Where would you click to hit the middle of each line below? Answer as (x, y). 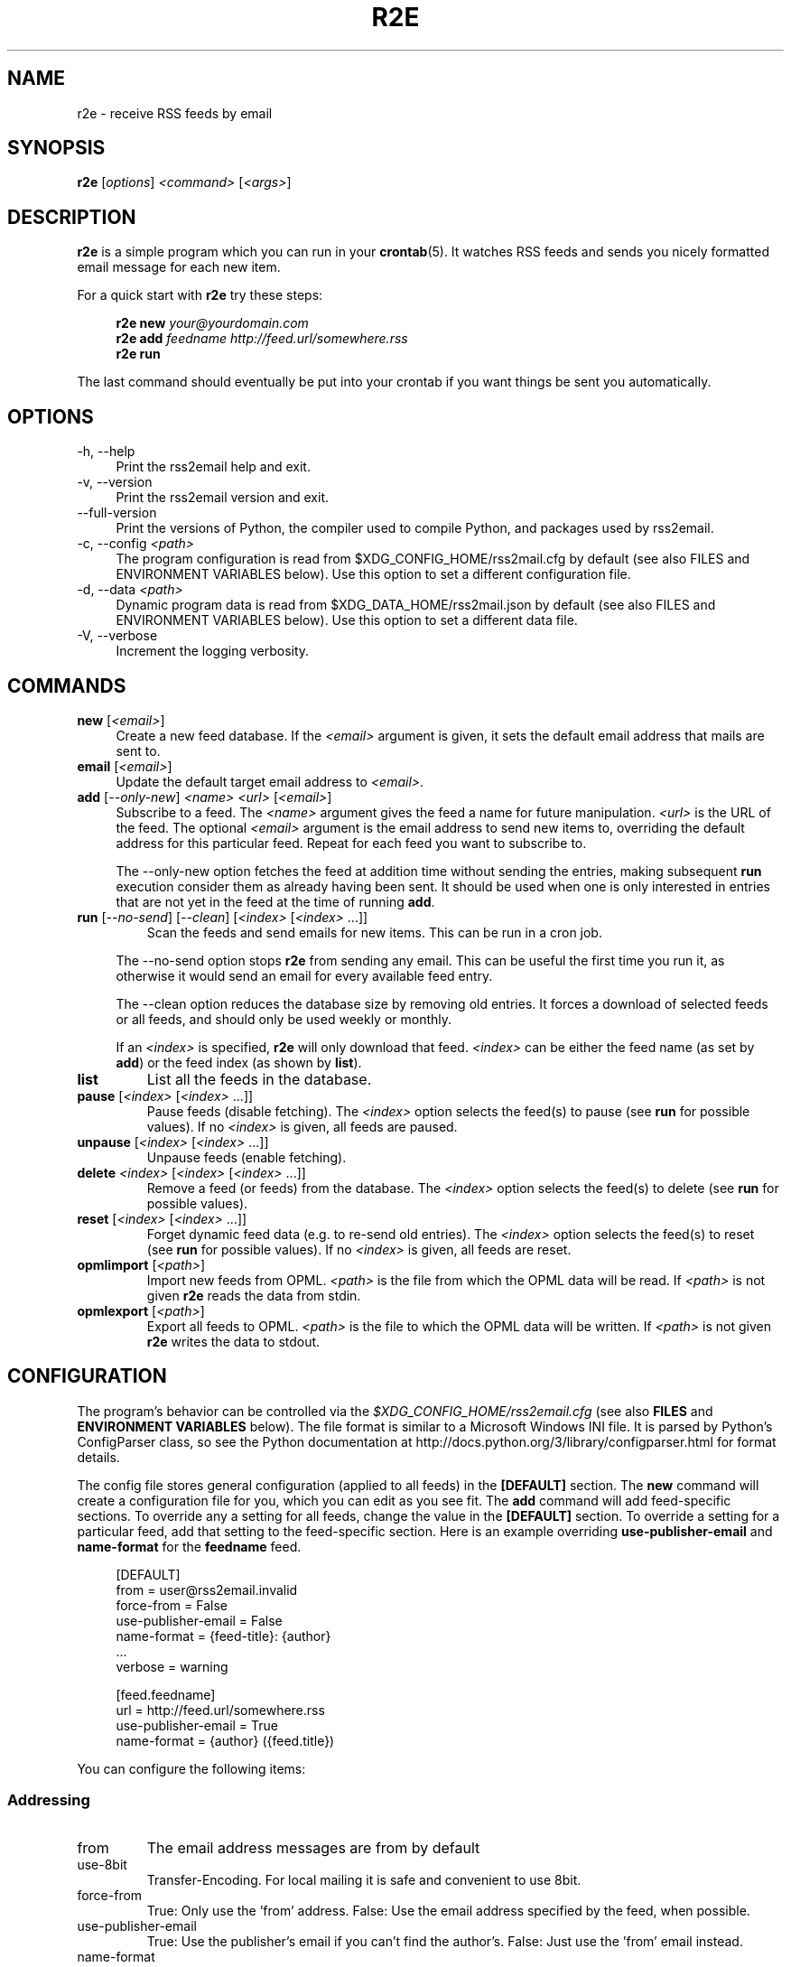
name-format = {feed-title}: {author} (223, 1636)
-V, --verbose (117, 636)
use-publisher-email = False (199, 1620)
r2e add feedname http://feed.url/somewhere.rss (262, 339)
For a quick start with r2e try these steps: (200, 295)
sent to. (138, 750)
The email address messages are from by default (313, 1847)
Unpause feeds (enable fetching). (247, 1157)
